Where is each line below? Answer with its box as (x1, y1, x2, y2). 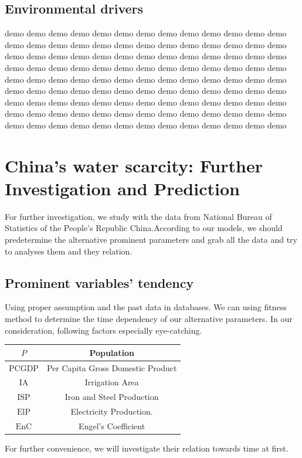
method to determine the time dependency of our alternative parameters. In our (5, 313, 293, 325)
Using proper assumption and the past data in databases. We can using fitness (5, 301, 287, 313)
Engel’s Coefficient (79, 419, 145, 432)
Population (89, 346, 134, 358)
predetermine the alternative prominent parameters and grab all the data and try (5, 233, 297, 246)
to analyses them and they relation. (5, 245, 133, 257)
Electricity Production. (70, 405, 153, 418)
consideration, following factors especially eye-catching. (5, 324, 202, 336)
